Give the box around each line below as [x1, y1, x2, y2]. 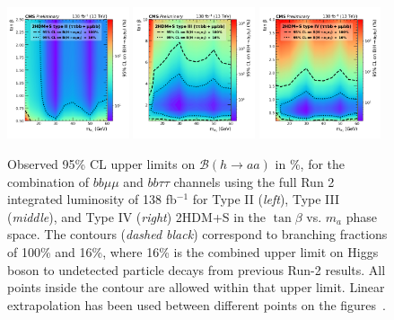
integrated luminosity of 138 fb [7, 190, 177, 209]
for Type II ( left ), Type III [192, 190, 340, 209]
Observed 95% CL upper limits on [7, 155, 196, 173]
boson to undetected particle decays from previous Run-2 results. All [7, 260, 386, 279]
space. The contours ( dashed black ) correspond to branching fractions [7, 225, 388, 244]
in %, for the [275, 155, 346, 173]
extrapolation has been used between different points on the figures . [7, 295, 387, 314]
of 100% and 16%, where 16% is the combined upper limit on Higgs [7, 243, 379, 261]
